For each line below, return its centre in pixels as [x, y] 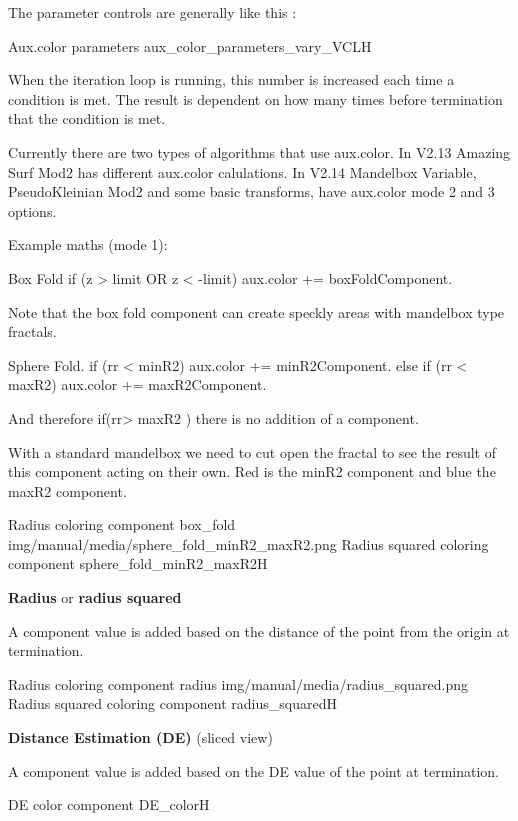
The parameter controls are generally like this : [152, 12]
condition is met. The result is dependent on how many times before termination [255, 98]
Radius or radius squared [95, 597]
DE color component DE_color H [109, 804]
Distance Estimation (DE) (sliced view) [140, 737]
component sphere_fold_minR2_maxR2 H [138, 563]
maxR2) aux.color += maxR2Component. [137, 384]
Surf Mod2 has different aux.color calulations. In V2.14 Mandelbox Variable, [242, 171]
